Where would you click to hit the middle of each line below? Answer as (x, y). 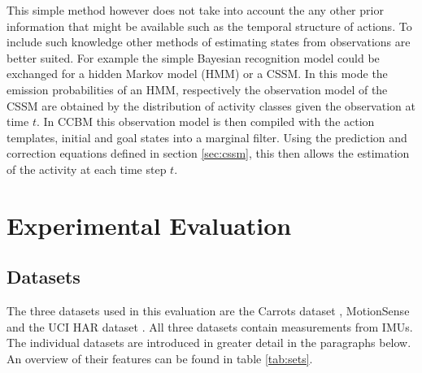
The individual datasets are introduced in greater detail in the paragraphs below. (209, 343)
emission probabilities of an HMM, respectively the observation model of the (197, 89)
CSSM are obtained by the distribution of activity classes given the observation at (211, 105)
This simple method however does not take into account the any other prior (195, 10)
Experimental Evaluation (149, 225)
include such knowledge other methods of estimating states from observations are (209, 42)
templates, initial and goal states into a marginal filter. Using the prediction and (207, 137)
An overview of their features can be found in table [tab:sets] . (160, 358)
